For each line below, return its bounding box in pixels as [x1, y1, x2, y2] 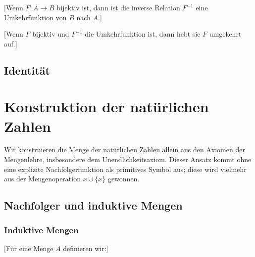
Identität [4, 62, 50, 78]
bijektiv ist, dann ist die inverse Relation [56, 2, 180, 12]
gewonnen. [107, 173, 140, 184]
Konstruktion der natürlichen [4, 96, 209, 117]
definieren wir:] [63, 243, 108, 253]
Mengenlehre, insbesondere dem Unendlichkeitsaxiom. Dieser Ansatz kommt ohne [4, 154, 252, 165]
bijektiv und [32, 29, 69, 39]
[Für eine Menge [4, 243, 53, 253]
